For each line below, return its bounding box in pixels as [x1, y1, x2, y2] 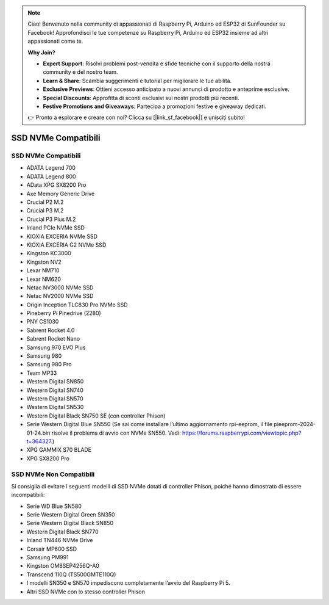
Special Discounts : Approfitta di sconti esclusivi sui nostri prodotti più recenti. [43, 94, 239, 101]
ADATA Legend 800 [26, 173, 76, 180]
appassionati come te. [27, 37, 83, 45]
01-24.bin [26, 429, 51, 437]
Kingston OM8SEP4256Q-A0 [26, 562, 100, 570]
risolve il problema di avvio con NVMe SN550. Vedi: [51, 429, 181, 437]
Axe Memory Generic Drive [26, 190, 95, 197]
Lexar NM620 [26, 275, 61, 283]
